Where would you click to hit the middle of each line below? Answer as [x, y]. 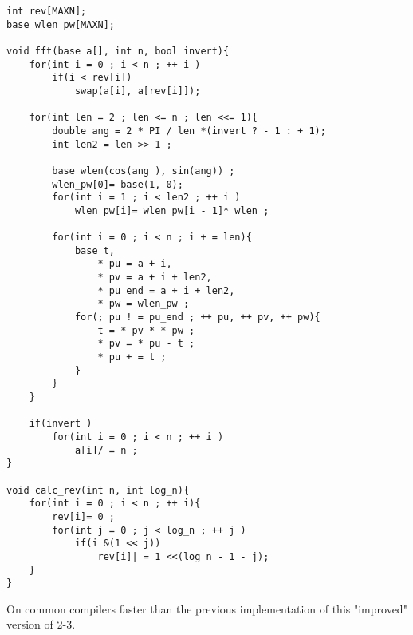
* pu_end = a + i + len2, [166, 290]
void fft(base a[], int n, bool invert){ [118, 51]
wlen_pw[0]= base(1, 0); [118, 184]
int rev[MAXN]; [47, 11]
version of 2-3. [41, 624]
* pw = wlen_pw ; [144, 304]
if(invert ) [61, 424]
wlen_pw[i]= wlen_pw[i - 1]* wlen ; [172, 210]
